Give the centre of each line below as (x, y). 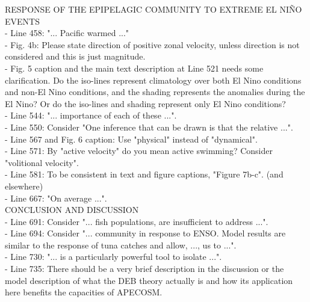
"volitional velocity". (42, 162)
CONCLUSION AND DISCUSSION (72, 210)
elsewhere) (24, 186)
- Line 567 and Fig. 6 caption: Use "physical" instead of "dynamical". (131, 139)
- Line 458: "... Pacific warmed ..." (67, 33)
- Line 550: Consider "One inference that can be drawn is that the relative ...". (149, 127)
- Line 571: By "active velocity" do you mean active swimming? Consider (139, 151)
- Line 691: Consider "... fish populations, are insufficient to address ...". (137, 221)
